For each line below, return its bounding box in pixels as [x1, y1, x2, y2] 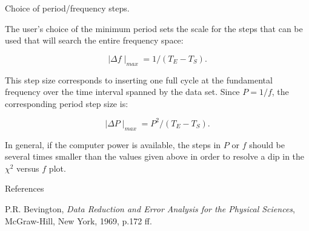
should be [249, 138, 285, 151]
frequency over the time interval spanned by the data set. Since [5, 85, 240, 98]
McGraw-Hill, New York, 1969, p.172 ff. [5, 214, 152, 227]
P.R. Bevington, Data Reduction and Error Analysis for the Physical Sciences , [5, 203, 295, 215]
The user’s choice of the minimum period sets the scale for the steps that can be [5, 22, 303, 34]
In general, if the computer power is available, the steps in [5, 138, 221, 151]
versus [16, 161, 39, 174]
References [5, 182, 44, 195]
